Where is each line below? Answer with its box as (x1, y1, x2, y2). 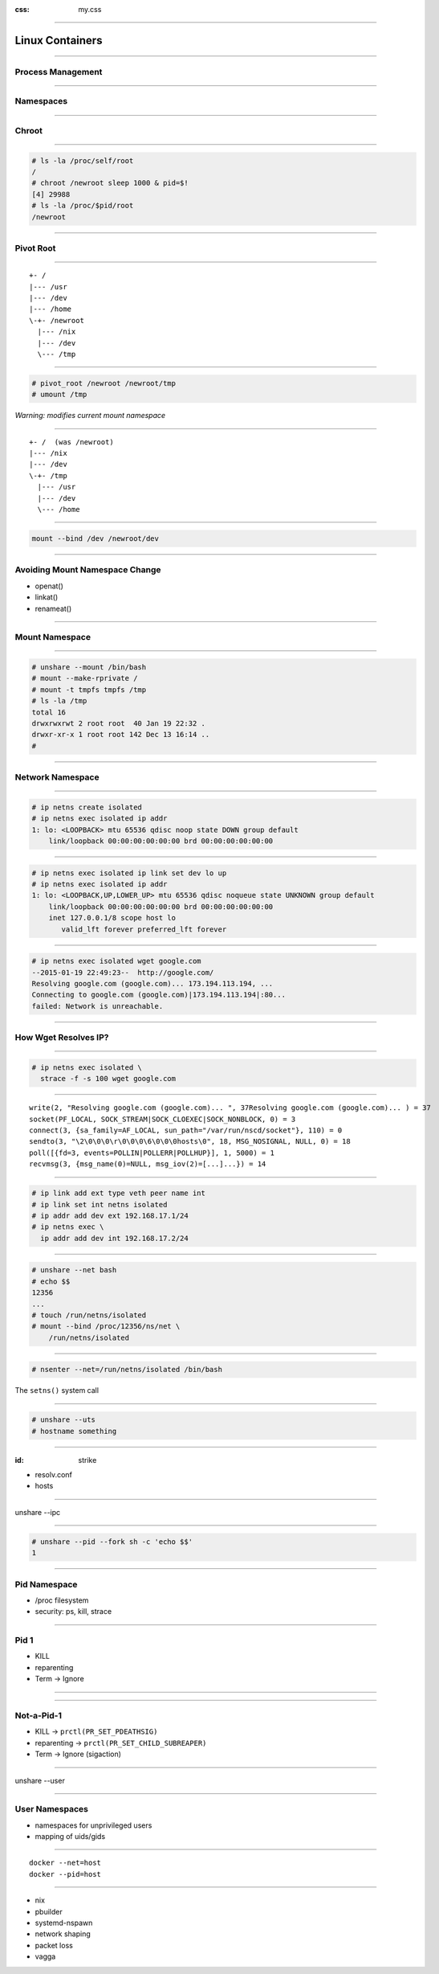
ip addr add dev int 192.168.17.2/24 (40, 1234, 189, 1243)
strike (78, 1455, 97, 1464)
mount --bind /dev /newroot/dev (31, 534, 160, 543)
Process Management (14, 66, 103, 77)
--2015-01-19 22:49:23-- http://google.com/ (31, 968, 214, 977)
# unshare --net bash (31, 1266, 117, 1275)
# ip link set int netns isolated (31, 1200, 168, 1209)
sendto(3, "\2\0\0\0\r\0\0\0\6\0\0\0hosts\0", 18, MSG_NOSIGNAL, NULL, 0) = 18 (29, 1137, 351, 1146)
